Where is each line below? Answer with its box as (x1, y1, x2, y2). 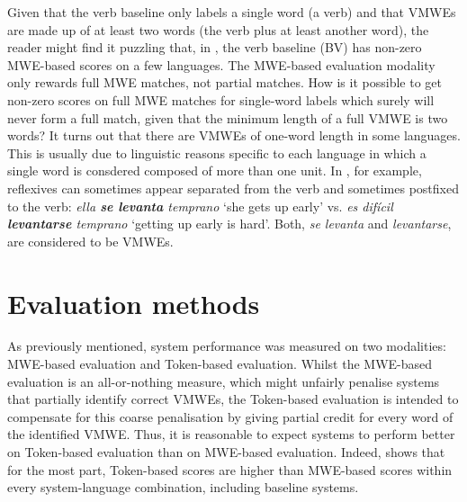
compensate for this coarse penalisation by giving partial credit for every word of (7, 407, 454, 426)
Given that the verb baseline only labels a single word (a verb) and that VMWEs (7, 3, 456, 21)
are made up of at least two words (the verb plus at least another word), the (7, 20, 429, 39)
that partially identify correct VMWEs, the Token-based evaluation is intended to (7, 390, 459, 408)
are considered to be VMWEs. (7, 231, 174, 250)
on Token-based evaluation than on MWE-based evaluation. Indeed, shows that (7, 443, 445, 461)
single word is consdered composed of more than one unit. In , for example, (7, 161, 422, 180)
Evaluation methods (7, 284, 260, 321)
